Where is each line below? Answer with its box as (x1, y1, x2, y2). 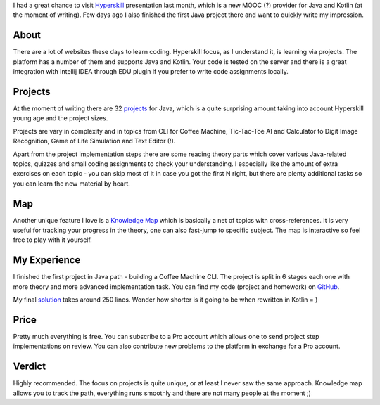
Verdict (13, 361, 46, 373)
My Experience (13, 254, 81, 266)
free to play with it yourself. (13, 236, 93, 244)
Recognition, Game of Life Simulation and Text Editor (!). (13, 137, 176, 146)
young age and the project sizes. (13, 114, 108, 122)
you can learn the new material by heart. (13, 179, 130, 188)
